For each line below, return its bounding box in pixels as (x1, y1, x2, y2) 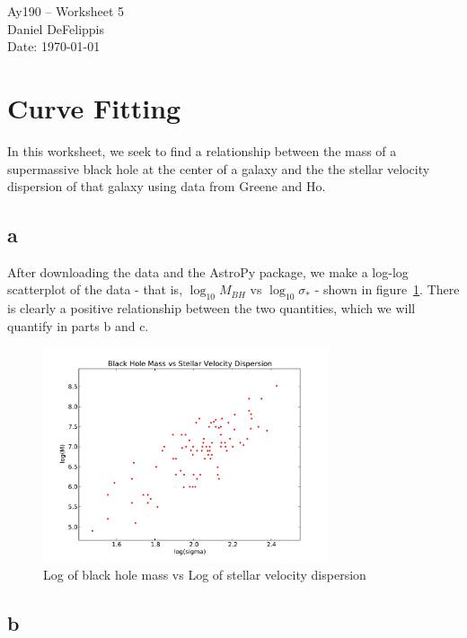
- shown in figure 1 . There (314, 280, 460, 299)
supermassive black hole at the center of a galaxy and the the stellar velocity (7, 159, 430, 178)
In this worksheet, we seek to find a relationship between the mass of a (7, 141, 397, 160)
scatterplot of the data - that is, (7, 280, 183, 299)
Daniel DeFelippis (7, 19, 105, 38)
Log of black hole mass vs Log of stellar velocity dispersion (43, 564, 366, 583)
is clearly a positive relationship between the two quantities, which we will (7, 299, 416, 318)
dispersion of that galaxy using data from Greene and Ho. (7, 177, 326, 196)
